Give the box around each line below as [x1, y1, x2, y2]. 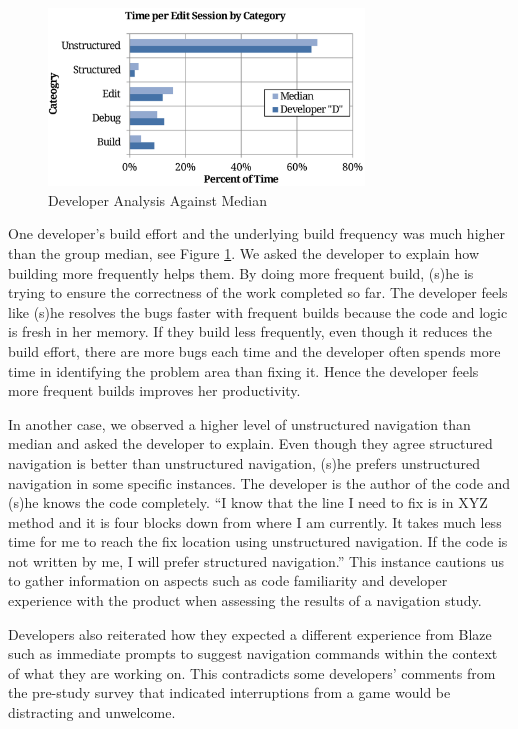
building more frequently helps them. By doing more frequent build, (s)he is [8, 262, 474, 283]
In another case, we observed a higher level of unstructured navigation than [8, 413, 471, 434]
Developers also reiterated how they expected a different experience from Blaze [8, 623, 492, 644]
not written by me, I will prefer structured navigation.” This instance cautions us [8, 550, 505, 571]
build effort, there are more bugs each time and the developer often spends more [8, 340, 501, 361]
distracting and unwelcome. [8, 702, 176, 723]
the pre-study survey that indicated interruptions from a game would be [8, 682, 451, 703]
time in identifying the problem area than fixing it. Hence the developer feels [8, 360, 479, 381]
